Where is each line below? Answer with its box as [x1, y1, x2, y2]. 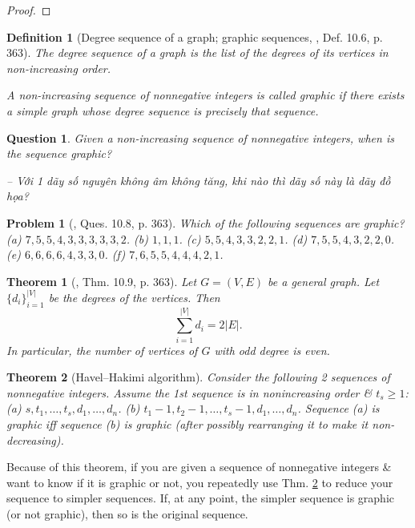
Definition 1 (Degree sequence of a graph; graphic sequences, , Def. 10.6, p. [6, 28, 383, 45]
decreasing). [6, 431, 64, 448]
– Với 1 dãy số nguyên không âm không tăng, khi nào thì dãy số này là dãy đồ [6, 171, 391, 188]
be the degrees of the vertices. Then [48, 288, 220, 305]
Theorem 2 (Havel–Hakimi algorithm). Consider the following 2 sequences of [6, 369, 390, 385]
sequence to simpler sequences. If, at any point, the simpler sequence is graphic [6, 490, 394, 506]
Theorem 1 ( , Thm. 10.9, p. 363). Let [6, 272, 197, 289]
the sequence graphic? [6, 145, 112, 162]
